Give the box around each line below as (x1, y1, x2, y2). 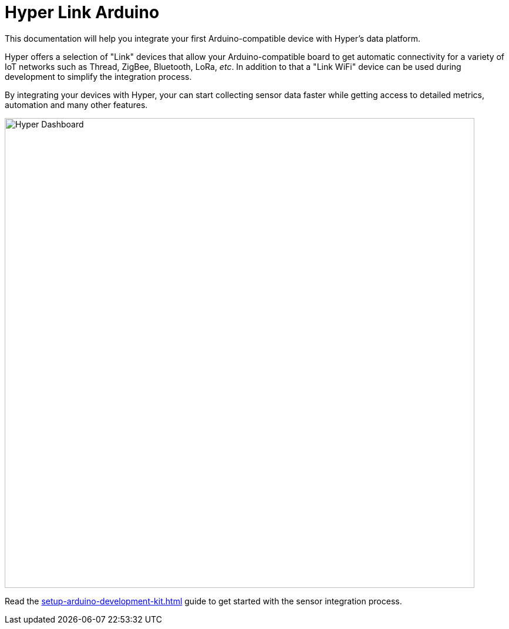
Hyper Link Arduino (5, 2, 160, 22)
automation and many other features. (5, 99, 148, 110)
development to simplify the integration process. (5, 71, 192, 82)
